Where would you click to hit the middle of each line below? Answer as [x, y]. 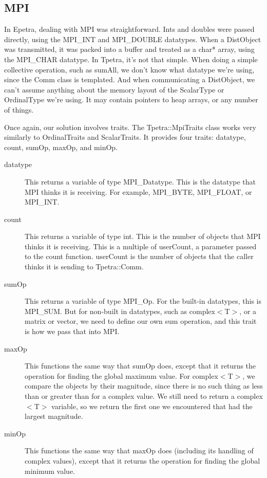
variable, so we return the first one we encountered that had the [152, 406]
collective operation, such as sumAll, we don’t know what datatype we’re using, [129, 69]
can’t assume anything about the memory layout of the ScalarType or [114, 89]
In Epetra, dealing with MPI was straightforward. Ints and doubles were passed [129, 29]
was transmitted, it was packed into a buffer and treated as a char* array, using [129, 49]
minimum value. [50, 471]
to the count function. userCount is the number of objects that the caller [139, 256]
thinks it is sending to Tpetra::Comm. [84, 266]
